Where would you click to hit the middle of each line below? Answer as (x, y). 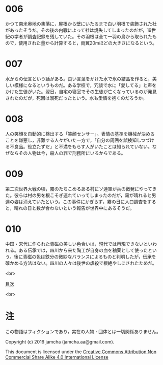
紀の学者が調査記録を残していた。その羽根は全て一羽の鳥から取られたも (81, 36)
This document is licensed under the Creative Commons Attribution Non (81, 352)
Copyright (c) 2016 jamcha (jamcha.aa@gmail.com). (60, 341)
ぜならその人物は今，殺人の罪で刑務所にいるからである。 (65, 153)
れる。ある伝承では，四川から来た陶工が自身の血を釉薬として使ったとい (81, 250)
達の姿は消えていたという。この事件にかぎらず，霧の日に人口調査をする (81, 201)
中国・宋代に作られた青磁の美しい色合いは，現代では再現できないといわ (81, 244)
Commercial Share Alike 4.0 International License (57, 357)
